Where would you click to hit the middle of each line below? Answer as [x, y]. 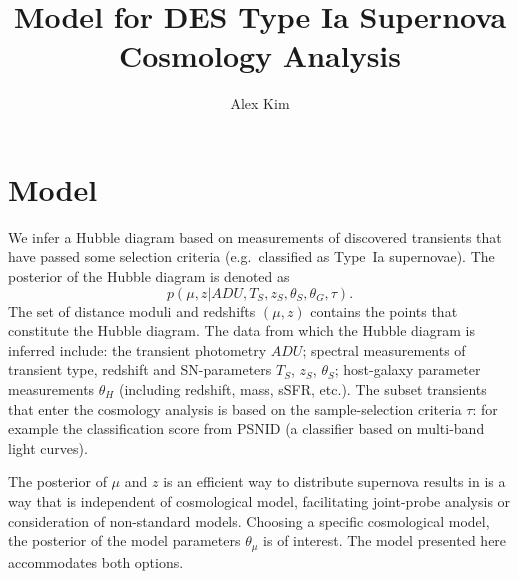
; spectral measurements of [384, 349]
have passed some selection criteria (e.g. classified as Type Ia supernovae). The [251, 256]
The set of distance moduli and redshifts [132, 310]
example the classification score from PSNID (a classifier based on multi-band [246, 428]
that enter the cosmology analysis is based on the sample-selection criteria [235, 408]
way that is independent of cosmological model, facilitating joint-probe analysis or [259, 500]
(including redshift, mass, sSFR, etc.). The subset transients [302, 389]
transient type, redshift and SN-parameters [140, 369]
